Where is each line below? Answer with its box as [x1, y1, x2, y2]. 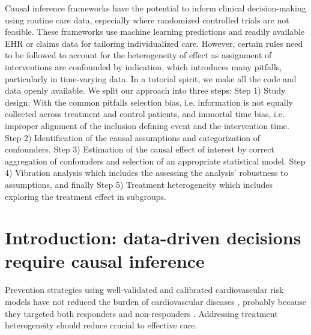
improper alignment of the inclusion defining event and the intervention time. [5, 119, 289, 131]
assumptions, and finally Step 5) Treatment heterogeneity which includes [5, 178, 273, 190]
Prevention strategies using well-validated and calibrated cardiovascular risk [5, 283, 284, 296]
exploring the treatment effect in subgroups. [5, 190, 166, 202]
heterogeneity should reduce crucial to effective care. [5, 319, 198, 331]
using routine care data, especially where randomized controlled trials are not [5, 13, 289, 26]
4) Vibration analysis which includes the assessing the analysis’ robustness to [5, 166, 288, 179]
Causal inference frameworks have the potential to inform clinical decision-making [5, 2, 306, 14]
